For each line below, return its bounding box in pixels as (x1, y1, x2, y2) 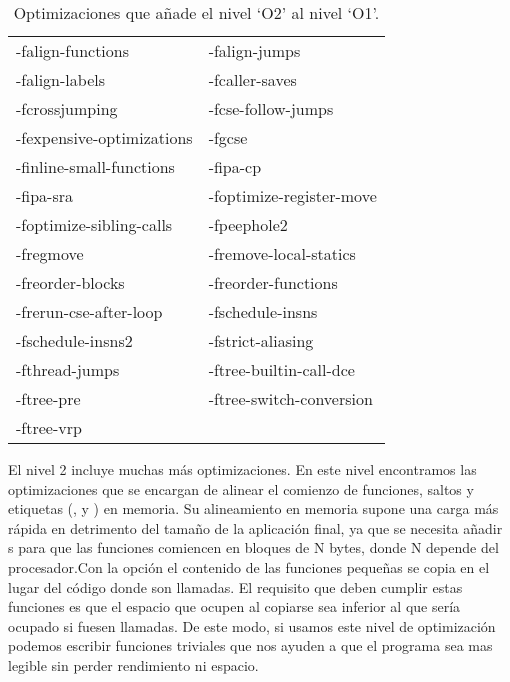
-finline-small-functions (16, 155, 175, 178)
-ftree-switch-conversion (208, 387, 373, 410)
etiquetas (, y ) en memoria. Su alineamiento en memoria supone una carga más (8, 498, 499, 519)
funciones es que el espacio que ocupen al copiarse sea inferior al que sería (8, 596, 461, 617)
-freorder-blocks (16, 271, 125, 294)
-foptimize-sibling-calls (16, 213, 173, 236)
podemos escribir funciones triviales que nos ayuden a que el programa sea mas (8, 635, 493, 656)
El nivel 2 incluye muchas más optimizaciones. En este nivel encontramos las (8, 459, 477, 479)
